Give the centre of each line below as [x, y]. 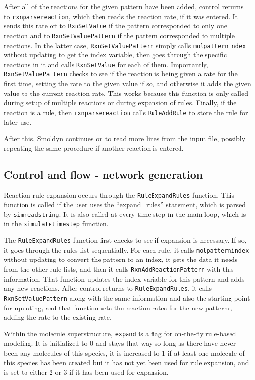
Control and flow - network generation [103, 174]
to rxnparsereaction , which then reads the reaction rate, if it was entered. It [121, 16]
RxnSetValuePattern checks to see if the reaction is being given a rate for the [121, 74]
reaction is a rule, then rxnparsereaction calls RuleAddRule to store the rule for [126, 112]
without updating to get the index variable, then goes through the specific [115, 55]
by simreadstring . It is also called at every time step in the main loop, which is [125, 214]
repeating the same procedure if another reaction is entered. [94, 148]
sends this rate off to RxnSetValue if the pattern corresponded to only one [115, 26]
